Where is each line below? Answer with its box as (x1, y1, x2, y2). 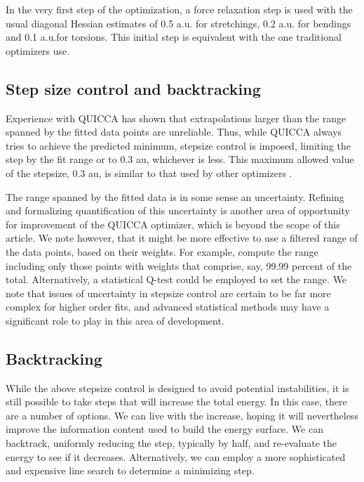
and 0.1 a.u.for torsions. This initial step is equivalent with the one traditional (6, 30, 342, 44)
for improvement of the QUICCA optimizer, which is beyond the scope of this (6, 216, 340, 231)
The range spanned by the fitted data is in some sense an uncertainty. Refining (6, 189, 344, 204)
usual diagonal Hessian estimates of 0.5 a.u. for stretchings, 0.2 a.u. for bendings (6, 15, 351, 30)
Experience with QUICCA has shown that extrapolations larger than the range (6, 110, 346, 125)
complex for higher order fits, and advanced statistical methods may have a (6, 299, 330, 314)
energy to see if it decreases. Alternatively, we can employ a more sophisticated (6, 449, 346, 464)
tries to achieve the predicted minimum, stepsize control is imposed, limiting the (6, 138, 351, 152)
